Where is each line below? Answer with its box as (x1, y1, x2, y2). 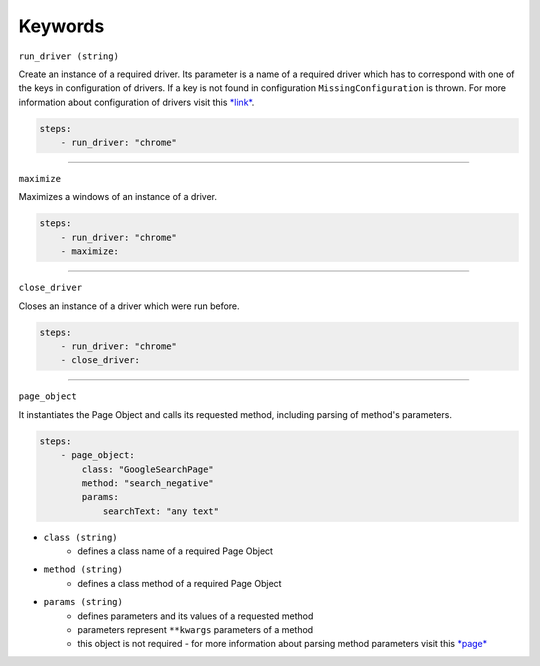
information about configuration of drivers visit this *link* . (18, 96, 255, 108)
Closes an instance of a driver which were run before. (18, 300, 240, 312)
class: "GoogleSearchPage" (81, 463, 214, 475)
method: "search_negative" (81, 477, 214, 489)
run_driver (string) (18, 50, 120, 62)
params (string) (43, 596, 124, 608)
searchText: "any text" (102, 505, 220, 517)
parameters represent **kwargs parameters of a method (77, 624, 314, 636)
